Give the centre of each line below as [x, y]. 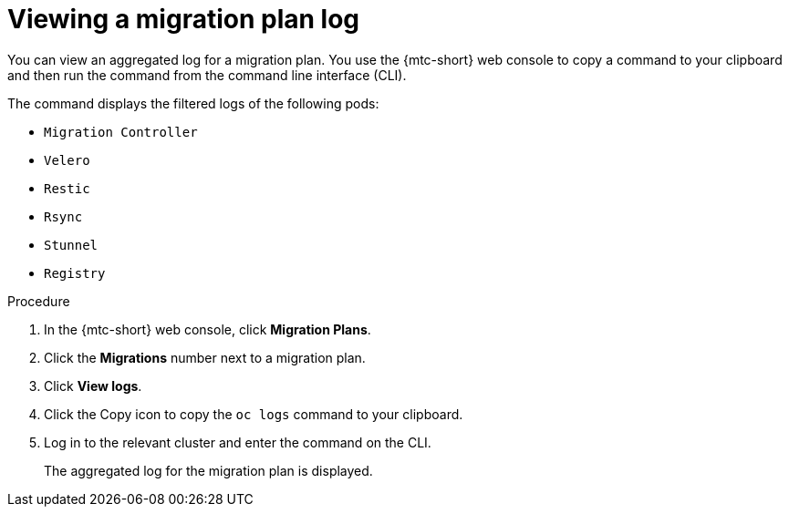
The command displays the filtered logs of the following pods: [193, 103]
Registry [75, 273]
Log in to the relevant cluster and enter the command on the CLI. [238, 442]
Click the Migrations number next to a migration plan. [205, 357]
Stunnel [71, 245]
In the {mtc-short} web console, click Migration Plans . [208, 329]
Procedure [39, 301]
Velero [67, 160]
